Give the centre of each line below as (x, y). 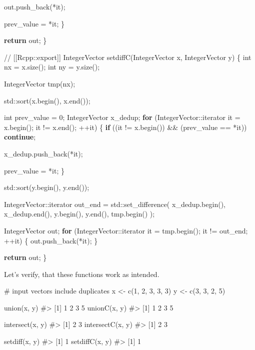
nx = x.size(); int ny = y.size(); (52, 67)
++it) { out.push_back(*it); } (51, 240)
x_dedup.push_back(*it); (43, 153)
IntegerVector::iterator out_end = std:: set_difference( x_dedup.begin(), (115, 204)
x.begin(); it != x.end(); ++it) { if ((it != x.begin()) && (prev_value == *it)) (125, 127)
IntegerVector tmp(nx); (40, 83)
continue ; (20, 137)
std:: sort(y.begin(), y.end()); (47, 187)
